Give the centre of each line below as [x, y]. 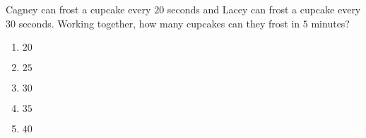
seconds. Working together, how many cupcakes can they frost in [159, 23]
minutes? [330, 23]
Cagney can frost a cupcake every [78, 9]
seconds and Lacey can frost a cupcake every [264, 9]
